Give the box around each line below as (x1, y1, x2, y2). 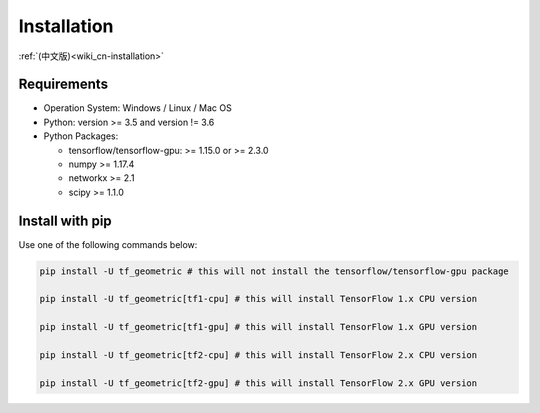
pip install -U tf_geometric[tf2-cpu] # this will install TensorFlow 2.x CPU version (39, 350, 478, 361)
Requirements (18, 76, 109, 93)
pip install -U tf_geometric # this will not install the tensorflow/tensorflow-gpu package (39, 265, 509, 277)
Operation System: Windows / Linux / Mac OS (43, 102, 232, 114)
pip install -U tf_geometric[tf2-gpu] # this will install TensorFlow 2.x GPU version (39, 377, 478, 389)
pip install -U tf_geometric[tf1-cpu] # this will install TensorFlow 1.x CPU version (39, 293, 478, 305)
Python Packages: (43, 130, 119, 142)
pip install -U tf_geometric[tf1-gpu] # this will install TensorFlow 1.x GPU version (39, 321, 478, 333)
